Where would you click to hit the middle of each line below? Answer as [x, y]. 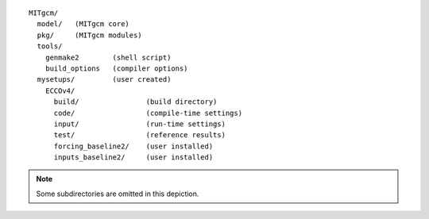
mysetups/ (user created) [104, 80]
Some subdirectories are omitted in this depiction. [118, 194]
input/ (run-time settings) [140, 124]
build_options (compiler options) [116, 68]
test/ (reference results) [140, 135]
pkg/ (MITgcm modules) [89, 35]
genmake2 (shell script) [108, 57]
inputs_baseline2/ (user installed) [133, 158]
